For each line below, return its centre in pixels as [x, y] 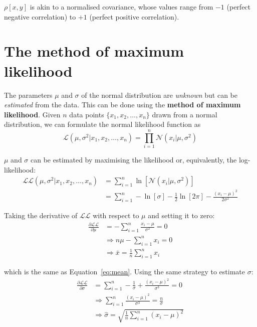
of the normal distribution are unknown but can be [159, 95]
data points [87, 114]
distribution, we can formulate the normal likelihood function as [102, 124]
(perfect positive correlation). [134, 16]
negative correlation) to [40, 16]
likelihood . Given [32, 114]
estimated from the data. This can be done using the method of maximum [122, 105]
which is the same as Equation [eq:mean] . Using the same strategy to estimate [125, 272]
